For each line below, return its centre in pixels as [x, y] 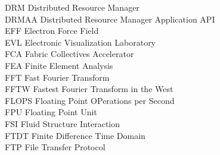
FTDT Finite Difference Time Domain [75, 135]
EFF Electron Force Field [52, 31]
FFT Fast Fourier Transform [57, 77]
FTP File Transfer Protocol [55, 147]
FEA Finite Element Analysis [59, 65]
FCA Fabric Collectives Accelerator [69, 54]
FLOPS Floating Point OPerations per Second [90, 100]
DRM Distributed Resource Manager [72, 7]
